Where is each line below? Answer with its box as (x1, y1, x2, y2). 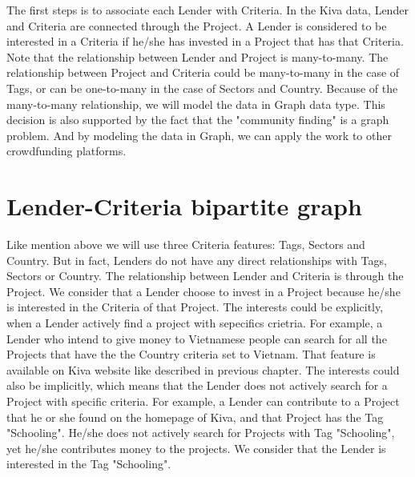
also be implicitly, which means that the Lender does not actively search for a (6, 377, 388, 394)
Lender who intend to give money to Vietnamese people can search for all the (6, 330, 387, 347)
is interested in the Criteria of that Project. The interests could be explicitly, (6, 299, 384, 315)
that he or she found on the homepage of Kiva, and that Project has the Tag (6, 408, 384, 425)
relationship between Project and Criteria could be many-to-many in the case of (6, 64, 400, 81)
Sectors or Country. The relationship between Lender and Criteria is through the (6, 267, 404, 284)
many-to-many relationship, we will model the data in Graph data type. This (6, 95, 385, 112)
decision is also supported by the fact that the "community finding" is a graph (6, 111, 389, 128)
